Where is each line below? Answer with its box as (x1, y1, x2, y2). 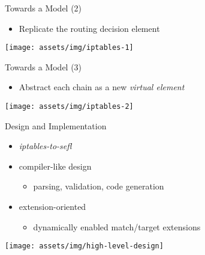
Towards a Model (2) (5, 2, 82, 14)
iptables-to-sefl (19, 140, 72, 152)
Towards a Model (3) (5, 60, 82, 73)
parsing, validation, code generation (33, 180, 164, 192)
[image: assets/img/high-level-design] (5, 242, 164, 251)
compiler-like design (19, 159, 92, 172)
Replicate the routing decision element (19, 22, 160, 34)
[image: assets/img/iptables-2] (5, 102, 134, 111)
